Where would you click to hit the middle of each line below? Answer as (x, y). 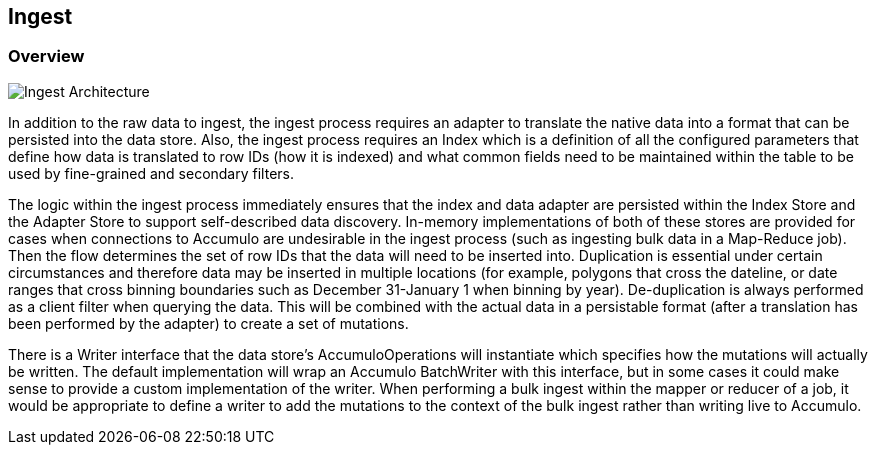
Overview (46, 56)
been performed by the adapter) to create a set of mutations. (208, 323)
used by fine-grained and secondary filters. (151, 173)
